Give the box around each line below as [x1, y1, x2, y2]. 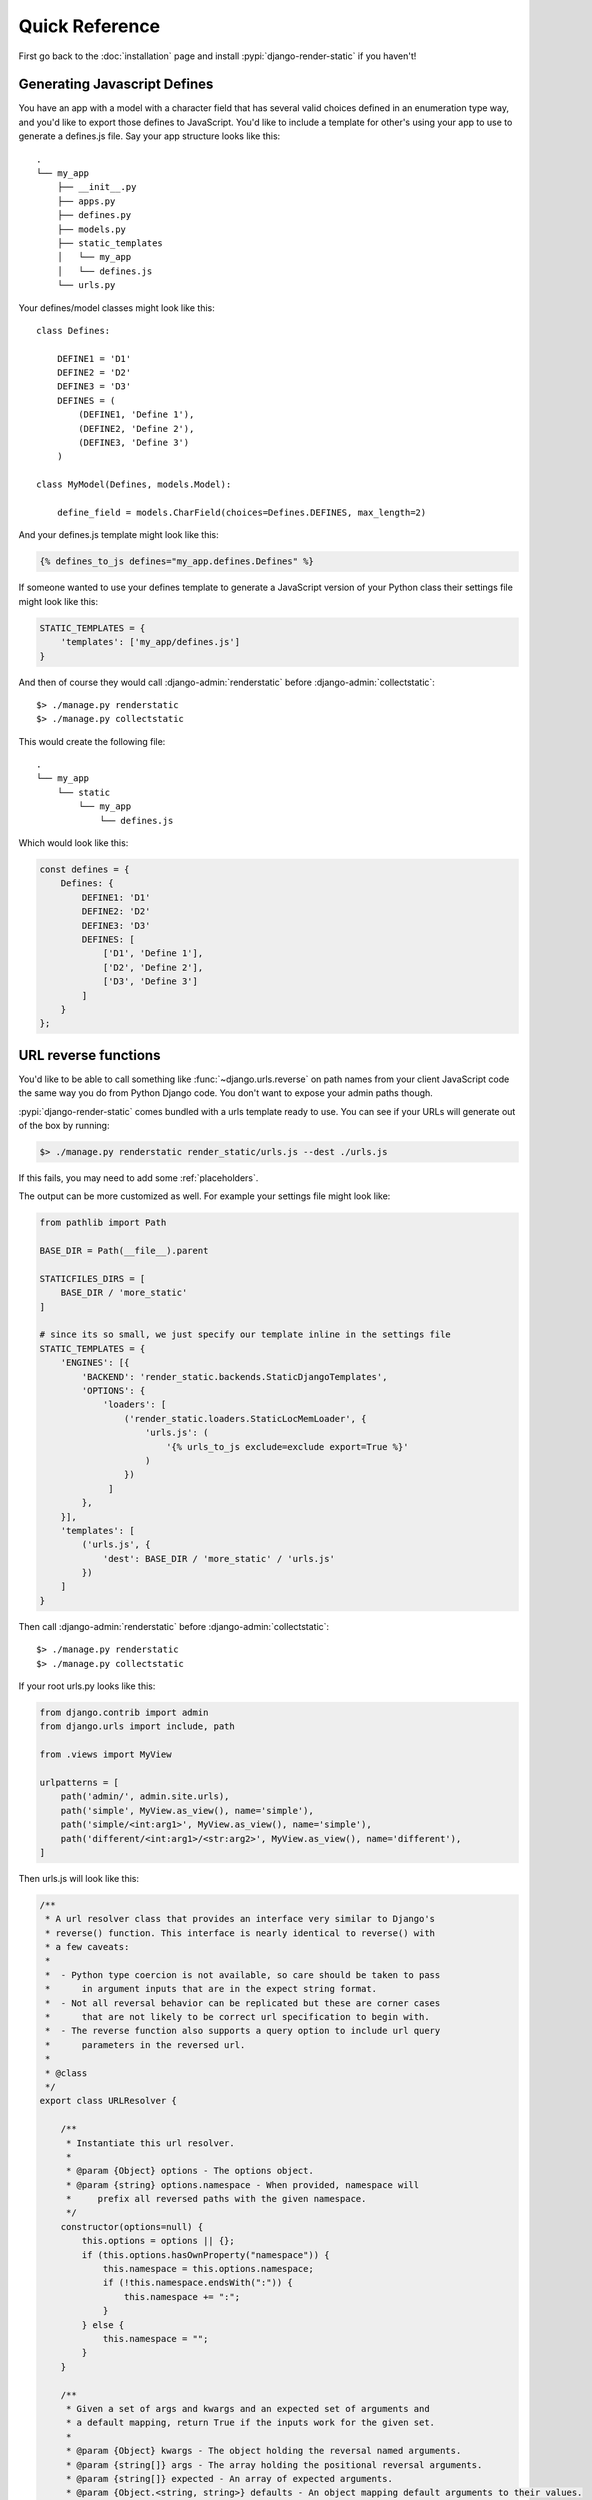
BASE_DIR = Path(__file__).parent [39, 1245, 209, 1257]
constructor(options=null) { [60, 2221, 204, 2232]
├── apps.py [56, 195, 116, 207]
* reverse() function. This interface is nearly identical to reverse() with [45, 1927, 435, 1939]
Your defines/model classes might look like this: [18, 301, 215, 314]
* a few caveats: [45, 1941, 130, 1953]
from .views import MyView [39, 1749, 172, 1760]
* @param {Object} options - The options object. [65, 2165, 314, 2177]
